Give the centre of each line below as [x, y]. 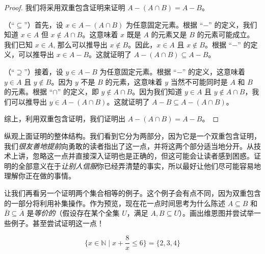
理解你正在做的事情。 [40, 176]
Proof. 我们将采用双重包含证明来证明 [65, 7]
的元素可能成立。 [226, 34]
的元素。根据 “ [29, 92]
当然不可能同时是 [199, 81]
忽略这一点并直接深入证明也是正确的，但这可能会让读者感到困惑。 [143, 156]
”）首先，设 [44, 24]
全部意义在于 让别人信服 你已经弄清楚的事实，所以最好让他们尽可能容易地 [139, 166]
